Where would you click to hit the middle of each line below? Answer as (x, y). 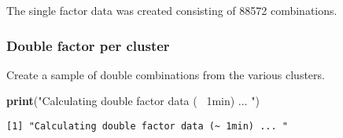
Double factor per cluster (88, 45)
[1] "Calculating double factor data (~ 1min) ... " (147, 126)
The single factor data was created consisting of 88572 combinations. (172, 10)
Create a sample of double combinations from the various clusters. (166, 74)
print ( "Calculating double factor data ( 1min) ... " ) (133, 101)
